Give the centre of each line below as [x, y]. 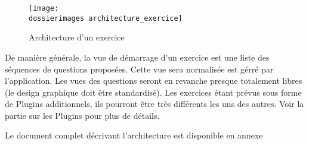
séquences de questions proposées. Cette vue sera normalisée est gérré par [139, 69]
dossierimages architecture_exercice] [106, 18]
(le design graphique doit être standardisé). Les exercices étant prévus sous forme [153, 92]
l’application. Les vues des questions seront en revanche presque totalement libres [154, 81]
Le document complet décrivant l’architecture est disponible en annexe [134, 135]
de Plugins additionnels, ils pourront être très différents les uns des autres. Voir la [154, 104]
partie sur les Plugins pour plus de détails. [82, 115]
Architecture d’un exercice [77, 37]
